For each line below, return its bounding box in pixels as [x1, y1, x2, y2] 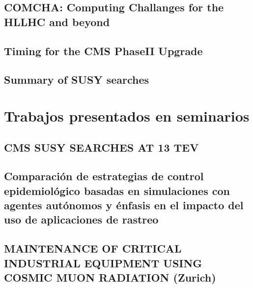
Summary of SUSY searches [4, 72, 149, 87]
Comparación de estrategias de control [4, 168, 204, 184]
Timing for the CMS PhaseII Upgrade [4, 43, 203, 58]
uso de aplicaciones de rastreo [4, 212, 159, 227]
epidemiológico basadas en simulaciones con [4, 183, 230, 198]
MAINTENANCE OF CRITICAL [4, 241, 182, 256]
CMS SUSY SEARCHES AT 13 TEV [4, 139, 199, 155]
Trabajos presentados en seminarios [4, 105, 250, 126]
